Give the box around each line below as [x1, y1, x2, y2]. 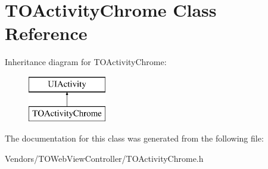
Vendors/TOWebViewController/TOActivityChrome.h [5, 152, 204, 164]
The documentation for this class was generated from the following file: [5, 132, 264, 145]
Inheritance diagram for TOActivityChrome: [5, 56, 167, 68]
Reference [5, 21, 88, 45]
